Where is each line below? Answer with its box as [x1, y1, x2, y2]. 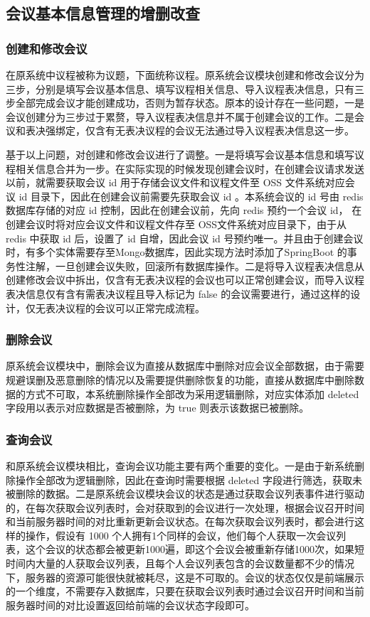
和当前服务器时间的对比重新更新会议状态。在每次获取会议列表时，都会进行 [6, 514, 354, 529]
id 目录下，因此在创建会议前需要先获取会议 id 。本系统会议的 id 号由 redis [18, 188, 364, 203]
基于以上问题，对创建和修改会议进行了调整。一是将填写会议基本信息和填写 [6, 146, 354, 161]
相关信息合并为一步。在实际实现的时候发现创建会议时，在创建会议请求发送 [15, 161, 364, 176]
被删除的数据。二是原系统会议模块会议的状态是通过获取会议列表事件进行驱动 [6, 486, 364, 501]
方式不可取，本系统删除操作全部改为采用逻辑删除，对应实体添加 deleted [25, 386, 359, 401]
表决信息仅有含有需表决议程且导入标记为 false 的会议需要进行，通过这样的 [6, 286, 351, 301]
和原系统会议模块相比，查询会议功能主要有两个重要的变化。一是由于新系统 [6, 458, 354, 473]
